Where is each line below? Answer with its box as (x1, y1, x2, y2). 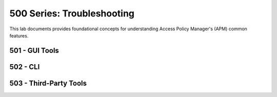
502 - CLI (9, 62, 40, 71)
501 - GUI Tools (9, 46, 59, 55)
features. (9, 32, 29, 38)
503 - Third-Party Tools (9, 79, 87, 87)
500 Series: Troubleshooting (9, 8, 135, 19)
